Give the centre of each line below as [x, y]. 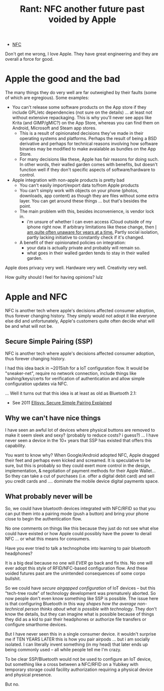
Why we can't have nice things [53, 418]
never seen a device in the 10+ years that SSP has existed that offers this [79, 440]
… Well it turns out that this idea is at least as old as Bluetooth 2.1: [71, 393]
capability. [15, 445]
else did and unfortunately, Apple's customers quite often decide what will [80, 321]
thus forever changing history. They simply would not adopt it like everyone [81, 316]
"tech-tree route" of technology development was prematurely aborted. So [81, 593]
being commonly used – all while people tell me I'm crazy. [63, 649]
